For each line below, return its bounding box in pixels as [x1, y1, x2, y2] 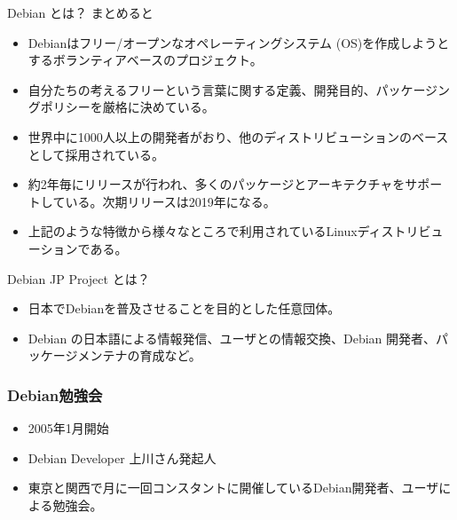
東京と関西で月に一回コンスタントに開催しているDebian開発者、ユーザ [28, 478, 439, 497]
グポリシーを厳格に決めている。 [28, 98, 215, 116]
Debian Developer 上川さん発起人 [28, 448, 217, 467]
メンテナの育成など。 [77, 346, 201, 365]
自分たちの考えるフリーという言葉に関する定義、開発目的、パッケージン [28, 80, 451, 98]
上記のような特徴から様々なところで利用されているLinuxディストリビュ [28, 222, 444, 240]
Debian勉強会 [7, 383, 103, 406]
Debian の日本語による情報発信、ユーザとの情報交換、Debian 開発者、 [28, 328, 437, 347]
